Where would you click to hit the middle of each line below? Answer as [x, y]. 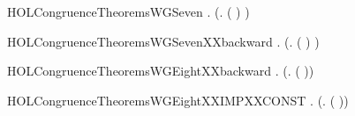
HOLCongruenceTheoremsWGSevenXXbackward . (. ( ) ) [163, 41]
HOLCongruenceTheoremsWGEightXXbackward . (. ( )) [161, 71]
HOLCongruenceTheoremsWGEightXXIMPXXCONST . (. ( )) [178, 100]
